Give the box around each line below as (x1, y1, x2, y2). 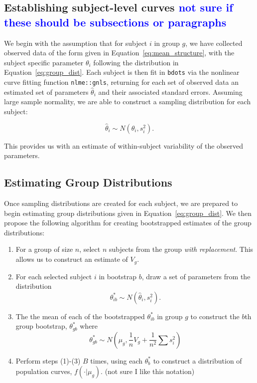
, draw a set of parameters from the (141, 271, 251, 281)
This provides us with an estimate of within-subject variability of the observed (4, 140, 244, 151)
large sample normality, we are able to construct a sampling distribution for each (4, 96, 251, 107)
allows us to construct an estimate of (15, 254, 128, 264)
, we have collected (185, 37, 243, 48)
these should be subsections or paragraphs (4, 14, 227, 29)
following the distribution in (93, 57, 179, 67)
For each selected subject (15, 271, 92, 281)
